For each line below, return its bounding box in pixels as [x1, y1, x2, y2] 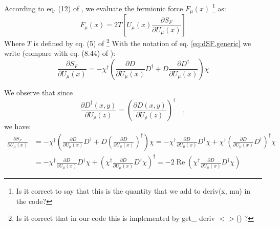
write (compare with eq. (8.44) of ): [4, 48, 116, 58]
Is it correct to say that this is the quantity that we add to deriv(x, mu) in [16, 185, 251, 196]
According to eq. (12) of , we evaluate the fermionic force [4, 3, 183, 13]
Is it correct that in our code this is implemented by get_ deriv [16, 213, 215, 223]
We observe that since [4, 87, 73, 97]
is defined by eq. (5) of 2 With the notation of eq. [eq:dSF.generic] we [33, 36, 251, 48]
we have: [4, 121, 31, 132]
